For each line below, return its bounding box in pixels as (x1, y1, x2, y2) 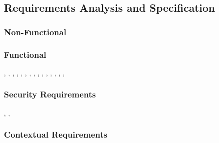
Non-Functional (4, 25, 67, 38)
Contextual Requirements (4, 128, 107, 141)
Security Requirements (4, 88, 96, 100)
